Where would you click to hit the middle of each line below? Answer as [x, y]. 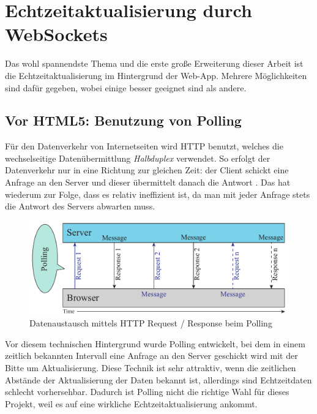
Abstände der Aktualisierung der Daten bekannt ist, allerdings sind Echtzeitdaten [158, 379]
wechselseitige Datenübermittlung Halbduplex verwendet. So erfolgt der [138, 158]
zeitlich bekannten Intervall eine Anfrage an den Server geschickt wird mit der [151, 356]
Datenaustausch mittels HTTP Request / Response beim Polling [151, 323]
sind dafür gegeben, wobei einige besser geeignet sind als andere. [126, 87]
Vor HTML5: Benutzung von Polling [123, 120]
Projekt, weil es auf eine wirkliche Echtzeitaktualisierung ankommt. [131, 403]
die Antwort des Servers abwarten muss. [80, 206]
